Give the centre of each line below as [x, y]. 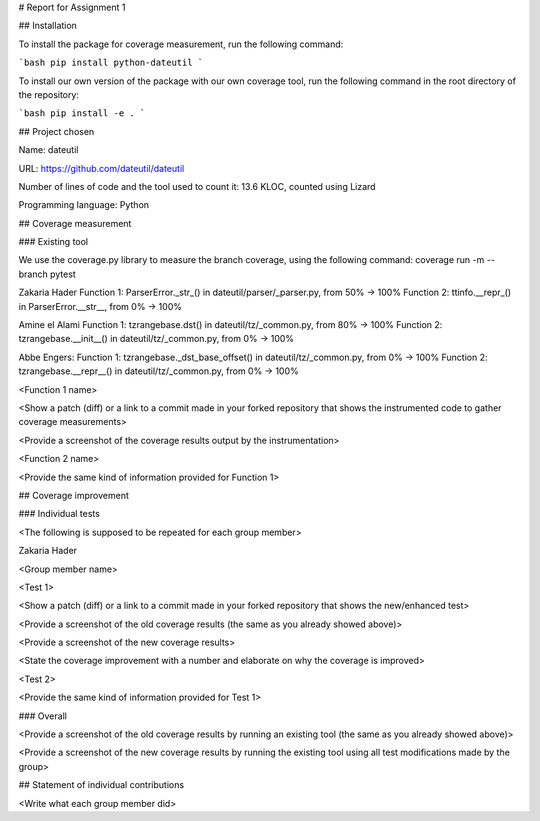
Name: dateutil [48, 150]
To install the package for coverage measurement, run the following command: [181, 44]
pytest [63, 274]
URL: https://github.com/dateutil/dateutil [101, 168]
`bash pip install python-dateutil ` [111, 63]
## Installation [47, 26]
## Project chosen [56, 131]
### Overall [42, 716]
